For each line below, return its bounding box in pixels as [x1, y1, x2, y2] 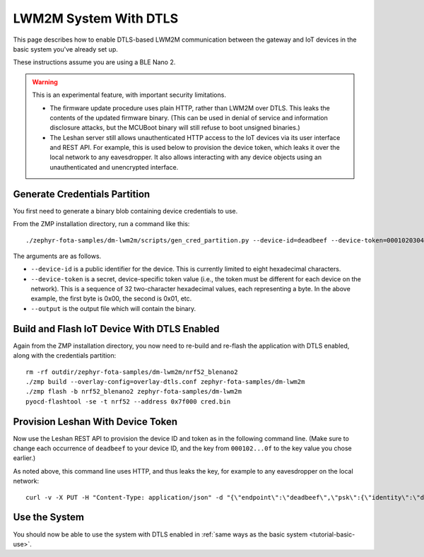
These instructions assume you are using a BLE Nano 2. [13, 58, 176, 66]
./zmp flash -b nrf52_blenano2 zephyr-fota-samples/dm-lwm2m [25, 387, 242, 396]
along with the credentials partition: [13, 351, 117, 360]
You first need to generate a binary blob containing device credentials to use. [13, 206, 238, 215]
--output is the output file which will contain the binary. [30, 304, 196, 312]
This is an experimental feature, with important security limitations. [32, 90, 226, 99]
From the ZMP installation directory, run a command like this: [13, 220, 190, 228]
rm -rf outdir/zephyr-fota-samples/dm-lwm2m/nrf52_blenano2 [25, 368, 238, 376]
